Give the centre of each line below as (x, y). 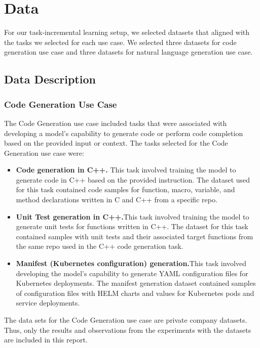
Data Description (50, 79)
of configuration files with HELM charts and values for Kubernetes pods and (135, 293)
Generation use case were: (44, 153)
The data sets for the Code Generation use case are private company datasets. (126, 320)
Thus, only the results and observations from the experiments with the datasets (128, 330)
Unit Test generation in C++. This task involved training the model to (133, 216)
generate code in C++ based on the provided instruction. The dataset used (133, 179)
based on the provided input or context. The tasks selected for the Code (116, 143)
